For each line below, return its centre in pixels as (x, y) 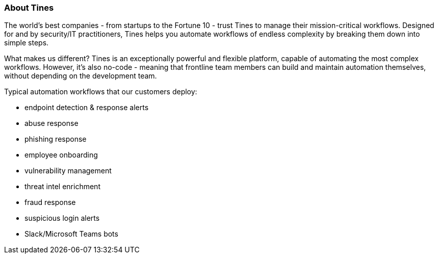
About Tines (29, 8)
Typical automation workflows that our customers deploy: (101, 92)
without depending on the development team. (81, 76)
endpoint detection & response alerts (87, 108)
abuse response (51, 123)
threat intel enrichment (62, 187)
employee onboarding (61, 155)
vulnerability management (68, 171)
